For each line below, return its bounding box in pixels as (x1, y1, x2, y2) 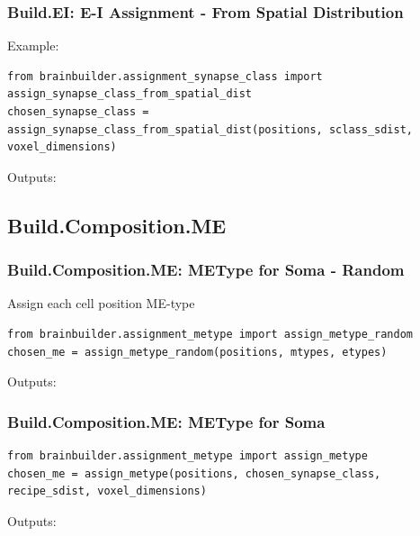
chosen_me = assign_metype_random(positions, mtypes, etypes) (7, 345, 388, 359)
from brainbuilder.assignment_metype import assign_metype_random (7, 327, 414, 341)
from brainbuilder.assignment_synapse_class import (7, 69, 323, 83)
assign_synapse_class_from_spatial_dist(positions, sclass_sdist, (7, 123, 414, 136)
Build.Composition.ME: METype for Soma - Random (7, 259, 405, 281)
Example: (7, 36, 59, 55)
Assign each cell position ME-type (7, 294, 195, 313)
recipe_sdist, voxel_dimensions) (7, 485, 207, 498)
